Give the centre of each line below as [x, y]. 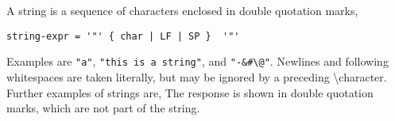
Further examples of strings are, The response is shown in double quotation [190, 92]
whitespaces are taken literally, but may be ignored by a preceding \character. [197, 76]
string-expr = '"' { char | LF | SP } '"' [123, 36]
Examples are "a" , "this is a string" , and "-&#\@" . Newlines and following [197, 61]
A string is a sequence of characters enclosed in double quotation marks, [182, 10]
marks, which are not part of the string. [103, 108]
